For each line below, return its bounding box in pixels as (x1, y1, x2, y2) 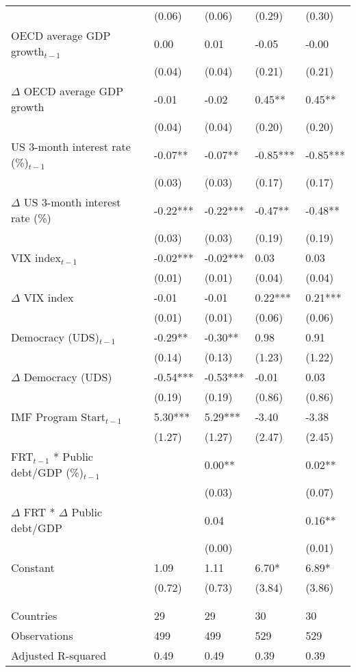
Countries (11, 608, 58, 623)
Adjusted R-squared (11, 647, 107, 663)
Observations (11, 627, 73, 643)
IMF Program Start (11, 409, 105, 424)
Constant (11, 560, 55, 575)
